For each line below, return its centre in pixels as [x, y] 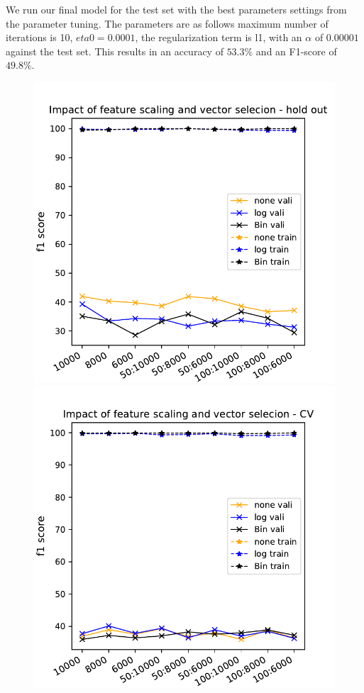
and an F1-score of [296, 51]
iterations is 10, [39, 37]
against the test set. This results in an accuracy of [115, 51]
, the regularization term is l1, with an [219, 37]
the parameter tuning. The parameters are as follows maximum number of [167, 23]
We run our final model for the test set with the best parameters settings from [176, 9]
